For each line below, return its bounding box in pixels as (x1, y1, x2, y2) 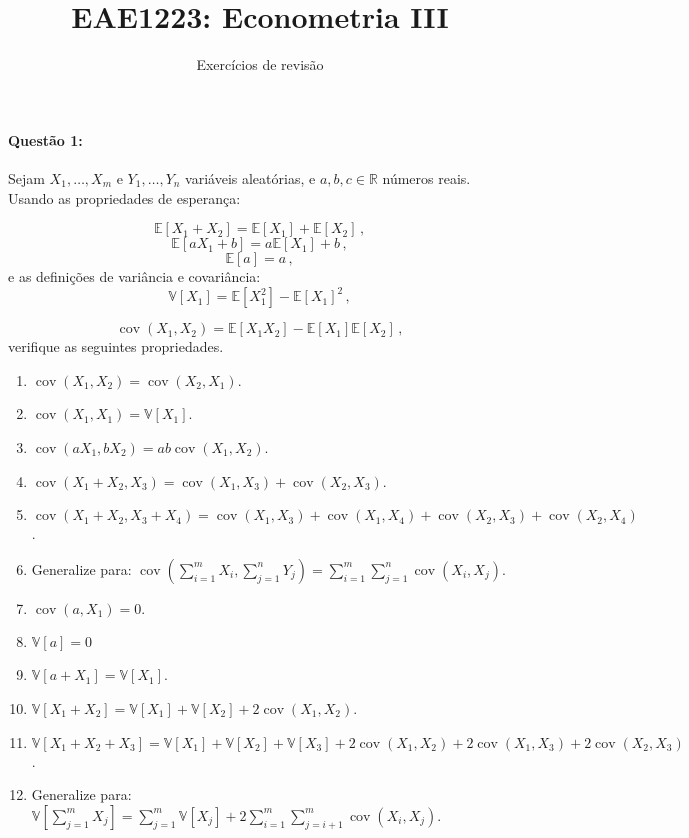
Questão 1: (8, 129, 83, 150)
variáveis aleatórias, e (185, 167, 316, 188)
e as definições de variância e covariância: (8, 266, 261, 287)
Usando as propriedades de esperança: (8, 187, 241, 208)
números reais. (382, 167, 471, 188)
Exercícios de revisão (196, 54, 324, 75)
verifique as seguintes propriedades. (8, 336, 224, 357)
